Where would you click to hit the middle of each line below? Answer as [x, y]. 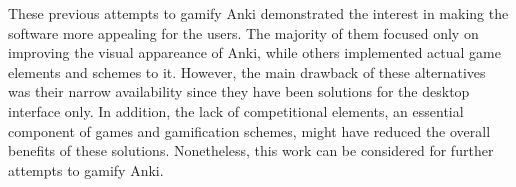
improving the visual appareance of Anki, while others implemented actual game [254, 52]
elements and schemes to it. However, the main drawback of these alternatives [247, 71]
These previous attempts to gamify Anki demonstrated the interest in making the [258, 13]
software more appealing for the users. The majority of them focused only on [243, 32]
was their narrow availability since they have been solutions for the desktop [239, 91]
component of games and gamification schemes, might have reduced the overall [249, 130]
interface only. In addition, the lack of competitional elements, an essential [236, 110]
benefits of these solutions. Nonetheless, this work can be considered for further [251, 150]
